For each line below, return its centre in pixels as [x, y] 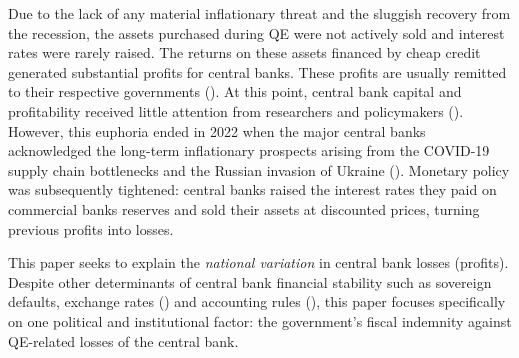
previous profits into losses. [91, 228]
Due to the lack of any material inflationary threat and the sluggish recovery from [259, 13]
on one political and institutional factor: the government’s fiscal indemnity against [260, 320]
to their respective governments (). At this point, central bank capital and [235, 91]
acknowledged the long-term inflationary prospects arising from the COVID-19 [249, 150]
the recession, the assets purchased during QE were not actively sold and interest [256, 32]
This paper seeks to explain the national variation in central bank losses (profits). [258, 262]
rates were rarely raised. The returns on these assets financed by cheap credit [244, 52]
